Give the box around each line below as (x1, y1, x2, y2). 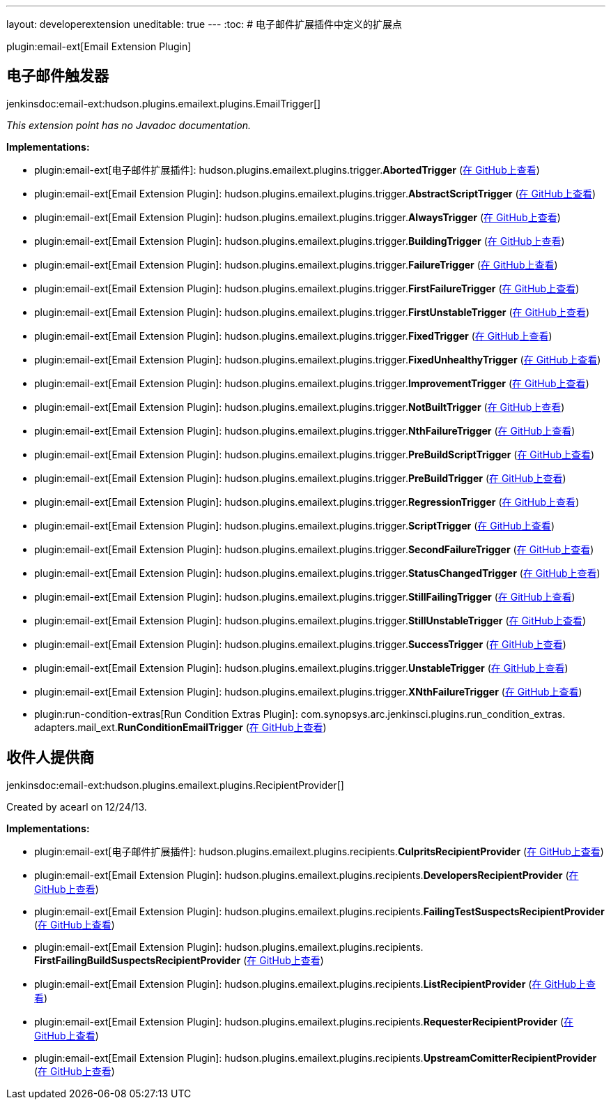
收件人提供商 (6, 749, 94, 767)
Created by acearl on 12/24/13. (6, 800, 147, 813)
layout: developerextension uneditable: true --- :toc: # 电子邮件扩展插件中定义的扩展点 (6, 18, 403, 30)
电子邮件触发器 (6, 67, 109, 85)
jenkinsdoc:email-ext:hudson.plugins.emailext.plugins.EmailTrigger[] (6, 97, 321, 110)
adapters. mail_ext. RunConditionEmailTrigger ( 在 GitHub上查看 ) (34, 721, 327, 733)
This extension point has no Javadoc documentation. (6, 119, 252, 131)
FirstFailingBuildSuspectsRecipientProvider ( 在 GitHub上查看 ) (34, 954, 324, 966)
